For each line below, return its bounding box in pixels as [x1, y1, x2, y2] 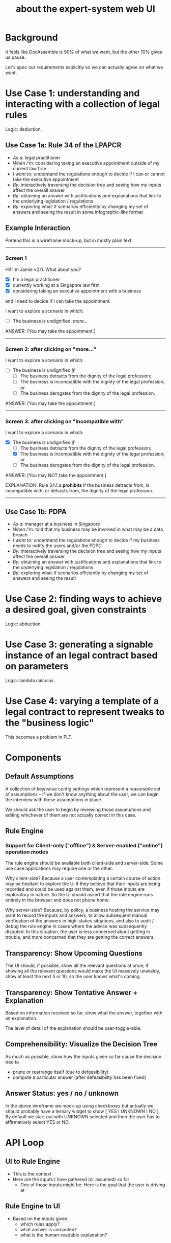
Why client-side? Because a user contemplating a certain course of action [5, 875, 161, 882]
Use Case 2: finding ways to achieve [5, 593, 162, 605]
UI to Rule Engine [5, 1157, 60, 1166]
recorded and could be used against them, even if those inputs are [5, 886, 145, 892]
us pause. [5, 54, 26, 60]
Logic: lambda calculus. [5, 677, 55, 683]
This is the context [12, 1170, 52, 1177]
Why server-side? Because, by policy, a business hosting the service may [5, 907, 160, 913]
